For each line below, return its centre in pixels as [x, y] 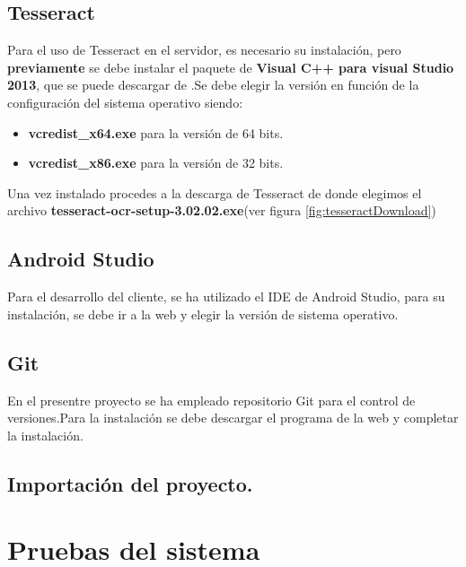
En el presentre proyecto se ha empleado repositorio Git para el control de [211, 400]
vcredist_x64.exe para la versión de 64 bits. [156, 132]
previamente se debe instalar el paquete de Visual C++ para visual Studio [231, 67]
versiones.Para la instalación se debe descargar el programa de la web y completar [233, 418]
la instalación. [45, 435]
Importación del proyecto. [130, 483]
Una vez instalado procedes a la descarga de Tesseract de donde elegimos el [215, 192]
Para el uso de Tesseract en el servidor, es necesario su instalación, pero [204, 50]
